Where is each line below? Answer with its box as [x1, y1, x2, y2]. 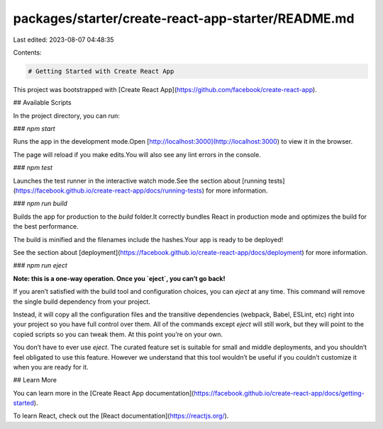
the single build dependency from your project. [13, 297, 150, 306]
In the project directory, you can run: [13, 111, 120, 120]
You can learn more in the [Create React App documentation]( [13, 389, 194, 397]
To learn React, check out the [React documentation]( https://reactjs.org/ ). [13, 411, 229, 421]
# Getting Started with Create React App [28, 67, 174, 75]
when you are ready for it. [13, 362, 89, 371]
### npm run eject [13, 261, 67, 270]
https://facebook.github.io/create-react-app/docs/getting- [194, 389, 365, 397]
